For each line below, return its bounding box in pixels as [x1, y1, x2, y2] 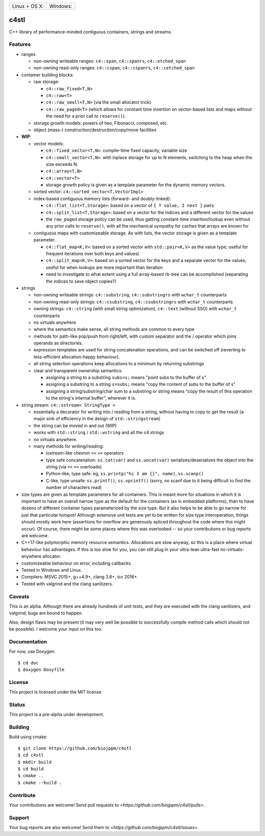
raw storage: [33, 79, 59, 85]
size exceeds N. [46, 161, 79, 167]
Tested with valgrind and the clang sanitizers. [21, 580, 113, 587]
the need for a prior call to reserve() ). [46, 113, 126, 119]
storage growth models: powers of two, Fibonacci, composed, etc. [33, 120, 168, 126]
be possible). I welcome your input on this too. [9, 626, 103, 632]
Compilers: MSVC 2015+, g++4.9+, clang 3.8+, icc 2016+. [21, 574, 138, 580]
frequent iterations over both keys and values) [46, 251, 139, 257]
